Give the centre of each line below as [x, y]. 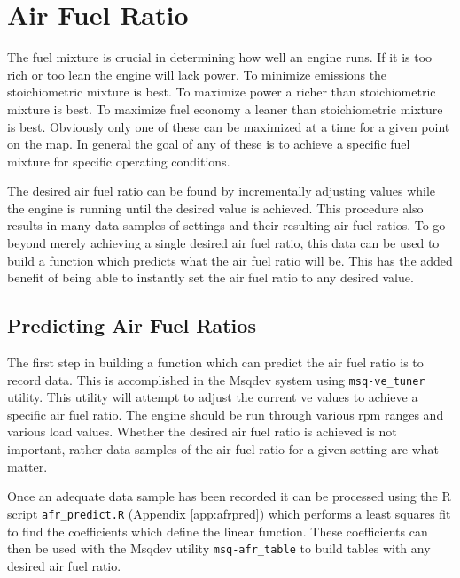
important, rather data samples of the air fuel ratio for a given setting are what [223, 449]
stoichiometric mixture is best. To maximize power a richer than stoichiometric [222, 92]
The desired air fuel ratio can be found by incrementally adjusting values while [222, 191]
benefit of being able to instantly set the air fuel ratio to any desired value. [211, 277]
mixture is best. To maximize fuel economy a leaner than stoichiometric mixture [225, 108]
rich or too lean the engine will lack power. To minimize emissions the [197, 74]
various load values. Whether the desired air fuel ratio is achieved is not [202, 432]
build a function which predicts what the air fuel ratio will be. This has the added [230, 260]
